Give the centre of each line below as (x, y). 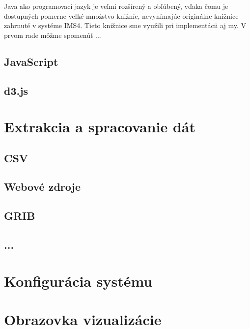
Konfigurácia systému (78, 281)
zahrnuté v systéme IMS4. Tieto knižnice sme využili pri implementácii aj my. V (125, 25)
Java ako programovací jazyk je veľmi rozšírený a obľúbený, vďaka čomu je (116, 6)
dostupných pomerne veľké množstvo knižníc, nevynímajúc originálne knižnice (121, 15)
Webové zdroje (42, 187)
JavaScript (31, 61)
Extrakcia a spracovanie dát (100, 127)
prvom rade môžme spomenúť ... (53, 35)
